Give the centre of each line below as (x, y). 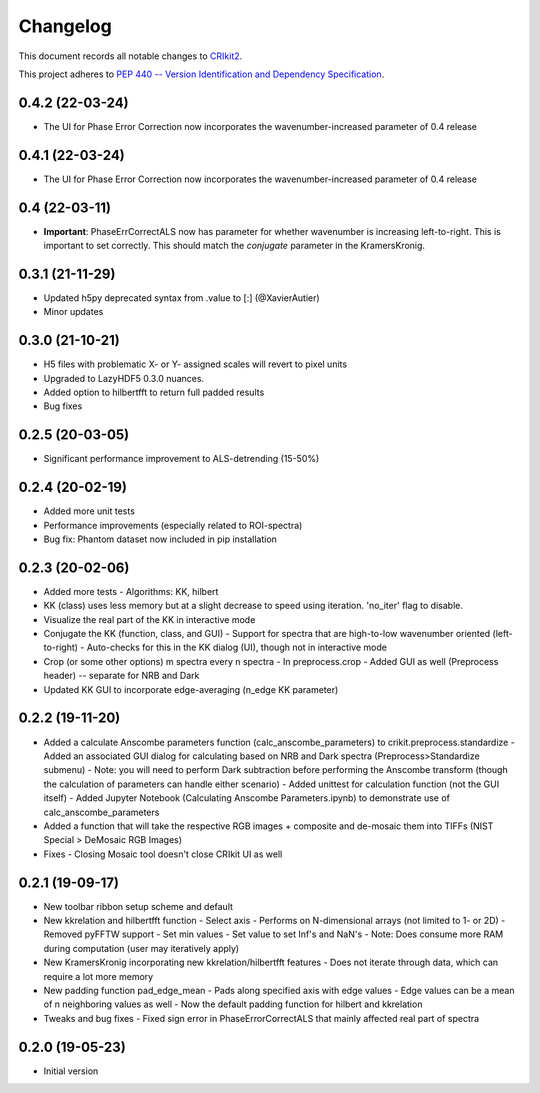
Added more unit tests (89, 511)
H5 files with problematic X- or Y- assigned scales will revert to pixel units (195, 364)
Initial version (71, 1071)
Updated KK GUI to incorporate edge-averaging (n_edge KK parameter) (191, 689)
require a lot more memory (98, 976)
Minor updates (73, 312)
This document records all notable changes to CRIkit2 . (130, 56)
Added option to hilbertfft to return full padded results (154, 392)
